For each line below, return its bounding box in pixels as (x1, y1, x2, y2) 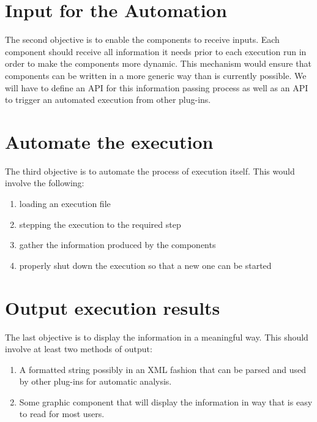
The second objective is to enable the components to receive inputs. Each (5, 33, 280, 46)
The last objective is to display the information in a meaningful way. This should (5, 330, 308, 343)
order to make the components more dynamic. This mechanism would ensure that (5, 57, 311, 70)
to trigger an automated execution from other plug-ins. (5, 93, 211, 106)
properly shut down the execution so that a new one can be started (19, 258, 272, 271)
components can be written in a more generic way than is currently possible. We (5, 69, 307, 81)
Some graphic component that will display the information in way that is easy (19, 395, 313, 408)
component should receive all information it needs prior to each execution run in (5, 45, 307, 58)
